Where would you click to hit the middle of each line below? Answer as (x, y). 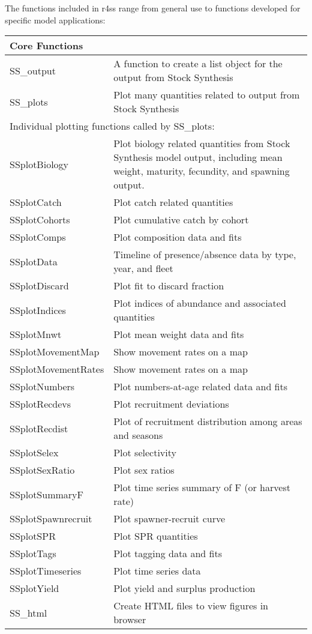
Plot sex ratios (144, 470)
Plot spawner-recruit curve (169, 519)
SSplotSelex (34, 453)
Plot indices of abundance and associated (200, 303)
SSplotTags (33, 554)
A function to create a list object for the (198, 64)
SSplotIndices (38, 310)
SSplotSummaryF (46, 494)
